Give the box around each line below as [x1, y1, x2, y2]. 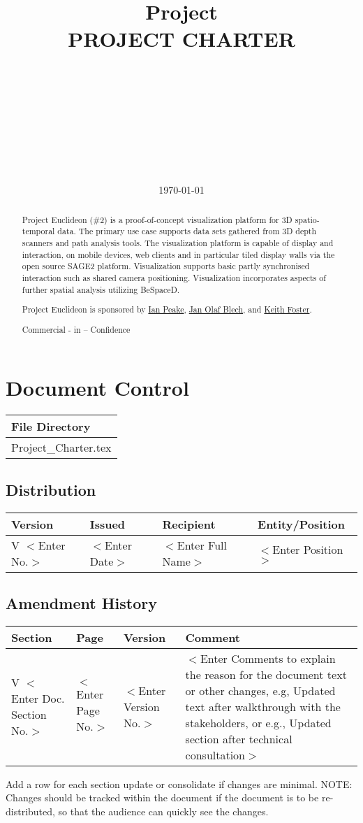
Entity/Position [258, 515, 345, 532]
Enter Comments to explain [200, 650, 336, 666]
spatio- [295, 213, 320, 225]
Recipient [162, 515, 216, 532]
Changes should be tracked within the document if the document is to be [6, 790, 319, 805]
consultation [185, 746, 246, 763]
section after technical [185, 730, 292, 747]
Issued [89, 515, 126, 532]
